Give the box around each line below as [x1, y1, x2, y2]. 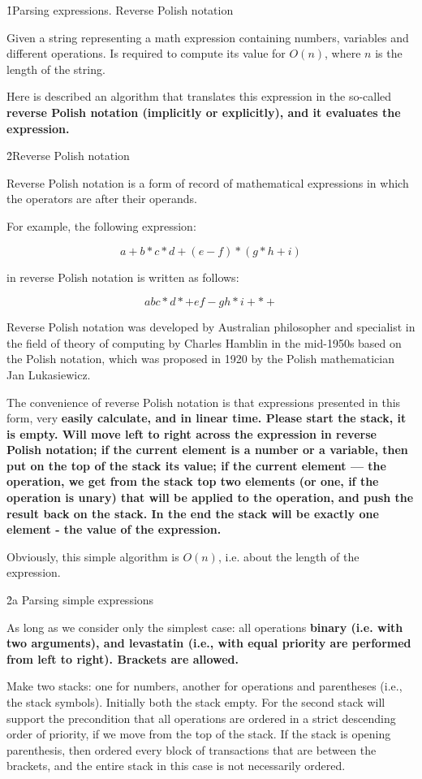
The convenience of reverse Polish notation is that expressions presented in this [6, 393, 401, 410]
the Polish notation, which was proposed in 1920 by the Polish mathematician [6, 350, 394, 367]
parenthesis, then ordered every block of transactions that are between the [6, 741, 377, 758]
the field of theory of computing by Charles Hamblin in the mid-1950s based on [6, 334, 402, 351]
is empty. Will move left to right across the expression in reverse [6, 425, 377, 442]
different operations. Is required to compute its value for [6, 45, 286, 62]
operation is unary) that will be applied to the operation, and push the [6, 489, 414, 506]
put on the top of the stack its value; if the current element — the [6, 457, 386, 474]
